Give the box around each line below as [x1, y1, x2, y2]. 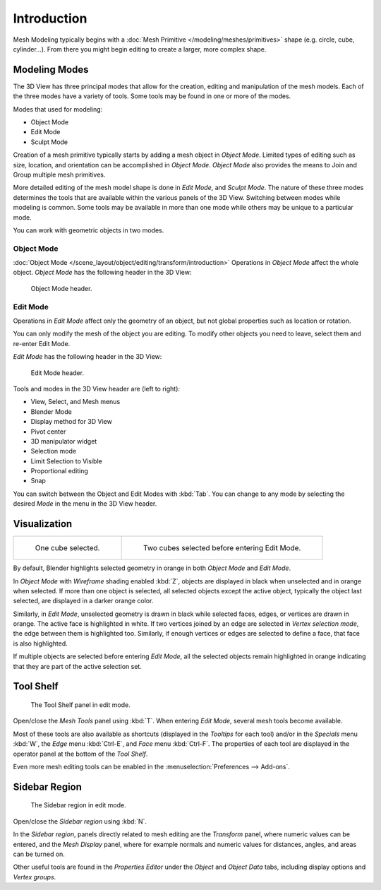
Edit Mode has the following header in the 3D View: [13, 352, 162, 361]
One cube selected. [35, 543, 100, 553]
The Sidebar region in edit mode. [30, 801, 126, 809]
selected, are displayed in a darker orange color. [13, 597, 154, 605]
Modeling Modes [13, 64, 89, 76]
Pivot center [30, 427, 66, 436]
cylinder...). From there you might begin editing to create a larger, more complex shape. [13, 44, 267, 53]
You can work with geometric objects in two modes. [13, 226, 164, 235]
